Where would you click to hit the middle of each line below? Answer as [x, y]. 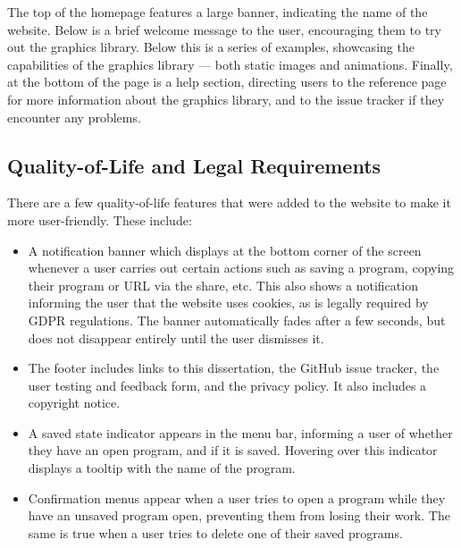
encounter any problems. [74, 117]
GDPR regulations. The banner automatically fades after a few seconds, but [237, 320]
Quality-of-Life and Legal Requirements [194, 165]
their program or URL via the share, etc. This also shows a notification [223, 285]
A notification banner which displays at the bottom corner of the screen [225, 250]
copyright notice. [74, 403]
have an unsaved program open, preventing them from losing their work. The [239, 515]
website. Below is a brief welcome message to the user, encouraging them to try [224, 29]
